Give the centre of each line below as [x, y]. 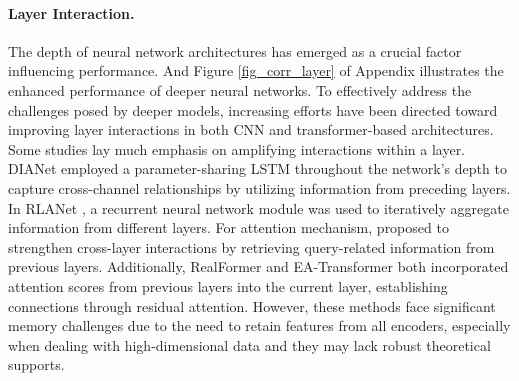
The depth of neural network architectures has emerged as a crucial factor [235, 50]
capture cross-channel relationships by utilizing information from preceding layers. [259, 187]
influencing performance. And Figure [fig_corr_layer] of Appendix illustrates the [256, 70]
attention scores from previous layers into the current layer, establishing [228, 285]
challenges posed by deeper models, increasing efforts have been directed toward [253, 109]
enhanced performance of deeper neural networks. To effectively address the [240, 89]
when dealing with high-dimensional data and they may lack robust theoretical [249, 344]
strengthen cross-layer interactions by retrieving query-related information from [251, 246]
